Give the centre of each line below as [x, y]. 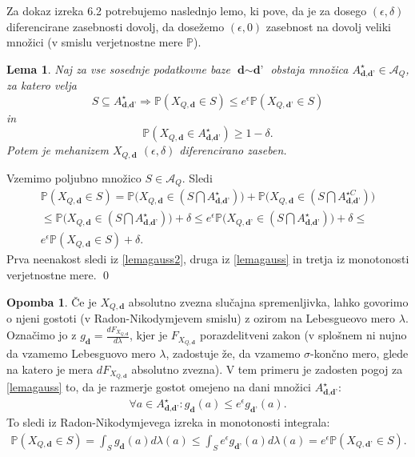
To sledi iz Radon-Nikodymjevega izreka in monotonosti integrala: [168, 422]
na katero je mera [50, 369]
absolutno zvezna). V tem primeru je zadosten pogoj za [267, 369]
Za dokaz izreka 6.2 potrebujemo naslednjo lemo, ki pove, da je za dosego [187, 10]
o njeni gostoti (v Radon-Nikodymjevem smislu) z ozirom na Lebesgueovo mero [201, 318]
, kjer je [149, 335]
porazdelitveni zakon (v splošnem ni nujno [303, 335]
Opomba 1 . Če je [52, 301]
